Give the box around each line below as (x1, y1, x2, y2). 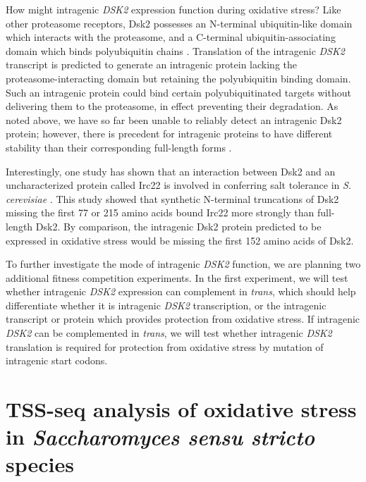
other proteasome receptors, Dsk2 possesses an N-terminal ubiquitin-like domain (6, 16, 353, 30)
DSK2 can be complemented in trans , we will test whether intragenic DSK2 (6, 326, 332, 340)
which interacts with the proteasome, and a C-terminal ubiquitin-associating (6, 30, 336, 44)
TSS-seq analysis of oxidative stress (6, 395, 357, 424)
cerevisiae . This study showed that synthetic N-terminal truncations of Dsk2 (6, 191, 339, 206)
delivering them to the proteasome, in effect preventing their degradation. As (6, 99, 338, 113)
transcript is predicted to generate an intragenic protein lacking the (6, 57, 298, 72)
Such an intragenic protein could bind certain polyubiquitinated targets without (6, 85, 351, 99)
